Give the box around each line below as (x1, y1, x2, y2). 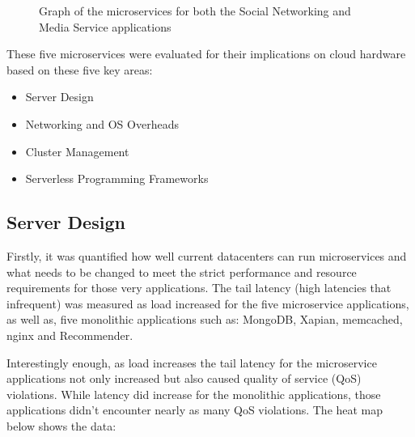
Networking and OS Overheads (25, 115, 179, 132)
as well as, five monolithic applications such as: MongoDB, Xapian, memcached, (6, 311, 403, 328)
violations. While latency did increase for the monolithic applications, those (6, 385, 381, 402)
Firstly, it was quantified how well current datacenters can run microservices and (6, 247, 407, 264)
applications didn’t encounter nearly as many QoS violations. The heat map (6, 401, 383, 418)
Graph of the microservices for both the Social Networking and (39, 2, 351, 19)
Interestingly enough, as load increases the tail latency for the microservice (6, 354, 377, 371)
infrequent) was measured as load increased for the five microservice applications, (6, 295, 409, 312)
